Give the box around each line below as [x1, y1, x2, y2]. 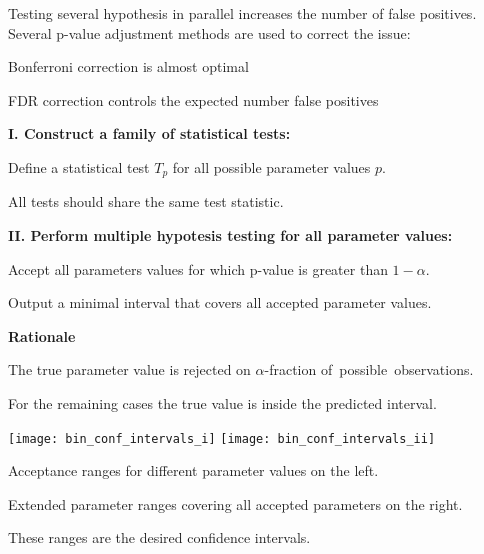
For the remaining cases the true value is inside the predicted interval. [8, 392, 437, 413]
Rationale [8, 325, 76, 346]
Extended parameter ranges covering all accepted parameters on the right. [8, 493, 463, 514]
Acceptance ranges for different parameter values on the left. [8, 460, 379, 481]
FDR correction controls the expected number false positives [8, 89, 379, 110]
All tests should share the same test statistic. [8, 191, 284, 212]
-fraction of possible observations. [264, 359, 474, 380]
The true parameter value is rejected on [8, 359, 251, 380]
